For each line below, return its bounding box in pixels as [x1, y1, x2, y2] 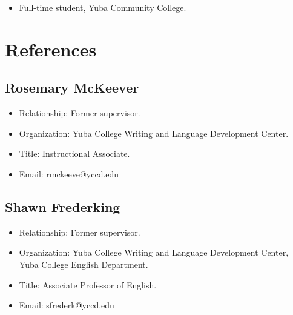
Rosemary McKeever [5, 78, 139, 97]
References [5, 36, 97, 61]
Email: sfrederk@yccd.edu [19, 299, 114, 311]
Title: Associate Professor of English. [19, 278, 157, 291]
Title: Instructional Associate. [19, 147, 130, 160]
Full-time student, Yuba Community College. [19, 1, 186, 13]
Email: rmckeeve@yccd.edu [19, 167, 119, 180]
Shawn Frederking [5, 197, 120, 216]
